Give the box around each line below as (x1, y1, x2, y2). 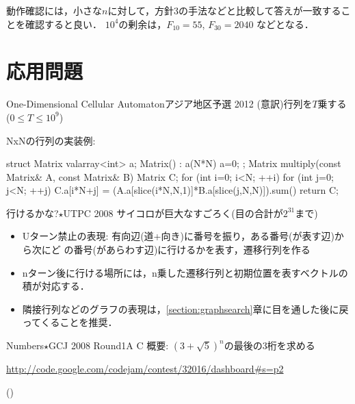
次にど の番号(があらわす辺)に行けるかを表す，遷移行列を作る (31, 242, 311, 257)
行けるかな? (6, 205, 59, 220)
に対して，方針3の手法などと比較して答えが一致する (107, 3, 341, 17)
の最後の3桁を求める (224, 338, 315, 353)
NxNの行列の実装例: (6, 133, 96, 147)
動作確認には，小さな (6, 3, 102, 17)
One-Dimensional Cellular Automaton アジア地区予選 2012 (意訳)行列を (6, 97, 313, 111)
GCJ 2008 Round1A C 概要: (48, 338, 169, 353)
